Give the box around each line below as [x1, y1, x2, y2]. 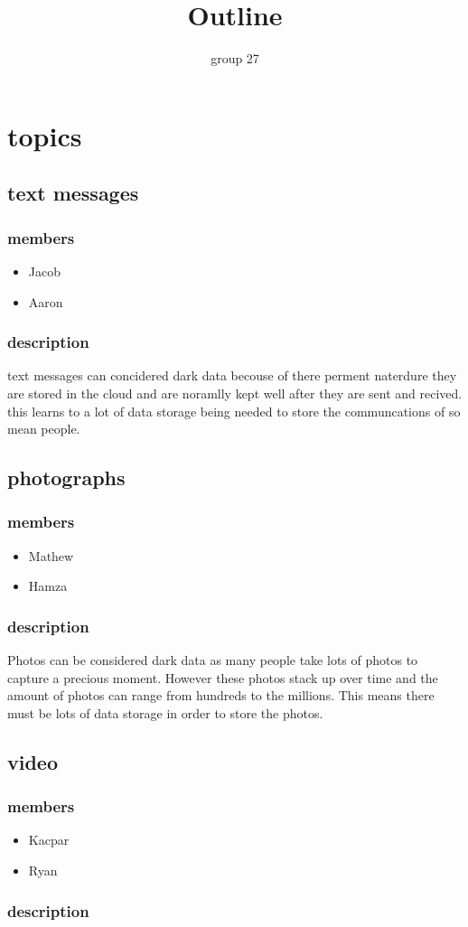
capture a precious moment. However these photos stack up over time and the [7, 668, 438, 687]
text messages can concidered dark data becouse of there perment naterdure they [7, 366, 457, 385]
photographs [7, 463, 126, 492]
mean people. [7, 419, 80, 438]
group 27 [211, 49, 259, 68]
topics [7, 117, 82, 154]
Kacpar [28, 830, 70, 849]
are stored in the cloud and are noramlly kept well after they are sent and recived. [7, 383, 463, 402]
